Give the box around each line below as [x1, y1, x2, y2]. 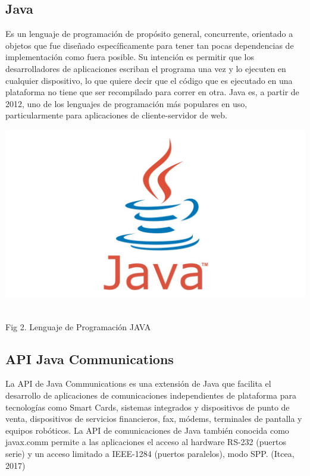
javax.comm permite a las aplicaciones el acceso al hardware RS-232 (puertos [5, 436, 286, 448]
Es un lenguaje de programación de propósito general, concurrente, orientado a [5, 27, 293, 40]
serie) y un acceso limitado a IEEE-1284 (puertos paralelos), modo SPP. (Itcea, [5, 447, 295, 459]
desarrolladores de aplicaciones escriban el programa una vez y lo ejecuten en [5, 62, 286, 74]
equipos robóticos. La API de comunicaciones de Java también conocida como [5, 424, 289, 436]
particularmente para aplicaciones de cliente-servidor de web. [5, 109, 227, 121]
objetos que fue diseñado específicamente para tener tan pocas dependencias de [5, 39, 294, 51]
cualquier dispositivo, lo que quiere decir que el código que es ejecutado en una [5, 74, 293, 86]
